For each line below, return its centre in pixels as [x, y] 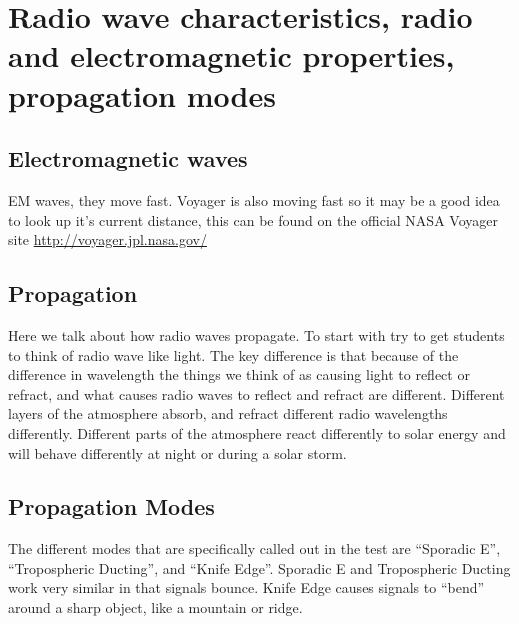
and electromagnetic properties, [231, 55]
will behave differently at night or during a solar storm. [177, 452]
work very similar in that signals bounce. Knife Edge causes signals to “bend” [246, 587]
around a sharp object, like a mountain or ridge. [155, 607]
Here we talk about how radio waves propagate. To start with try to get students [256, 334]
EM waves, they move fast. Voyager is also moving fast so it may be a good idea [254, 199]
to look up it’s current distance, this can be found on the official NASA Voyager [253, 219]
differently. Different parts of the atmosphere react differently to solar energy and [257, 432]
